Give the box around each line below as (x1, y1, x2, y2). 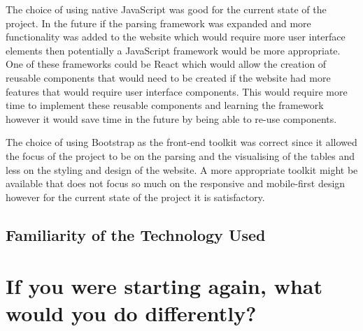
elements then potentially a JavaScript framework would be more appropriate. (6, 43, 341, 57)
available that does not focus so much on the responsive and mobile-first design (6, 176, 346, 191)
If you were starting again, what (6, 272, 322, 300)
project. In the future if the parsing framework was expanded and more (6, 15, 311, 30)
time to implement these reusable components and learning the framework (6, 98, 324, 112)
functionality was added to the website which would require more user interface (6, 29, 346, 44)
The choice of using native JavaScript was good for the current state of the (6, 2, 327, 16)
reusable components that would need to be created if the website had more (6, 70, 331, 84)
